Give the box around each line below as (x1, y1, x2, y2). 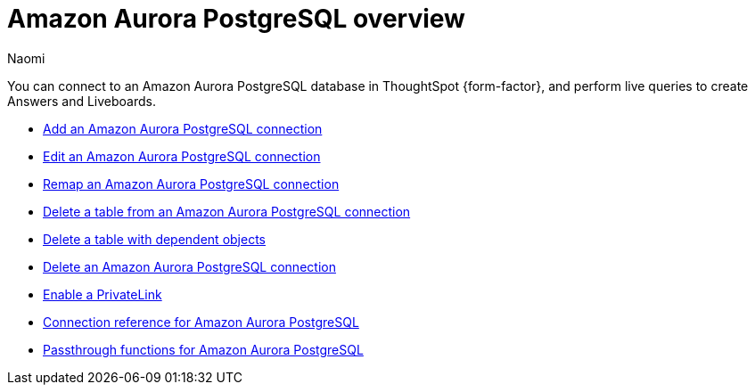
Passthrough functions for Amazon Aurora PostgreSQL (43, 341, 364, 357)
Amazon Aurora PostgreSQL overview (7, 4, 465, 34)
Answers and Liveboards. (7, 93, 156, 109)
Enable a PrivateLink (43, 286, 162, 302)
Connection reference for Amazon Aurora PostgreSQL (43, 314, 359, 330)
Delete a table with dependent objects (43, 231, 266, 247)
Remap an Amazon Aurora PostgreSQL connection (43, 176, 340, 192)
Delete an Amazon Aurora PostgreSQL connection (43, 258, 336, 274)
